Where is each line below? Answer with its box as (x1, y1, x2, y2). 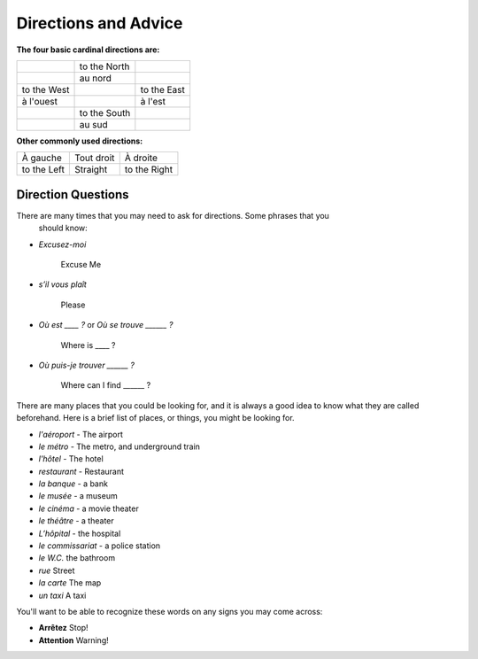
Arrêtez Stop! (38, 623, 89, 633)
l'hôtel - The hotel (38, 454, 104, 464)
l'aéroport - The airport (38, 429, 124, 439)
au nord (79, 72, 112, 84)
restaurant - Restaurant (38, 466, 124, 477)
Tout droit (73, 151, 115, 164)
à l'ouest (21, 95, 58, 107)
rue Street (38, 565, 75, 576)
